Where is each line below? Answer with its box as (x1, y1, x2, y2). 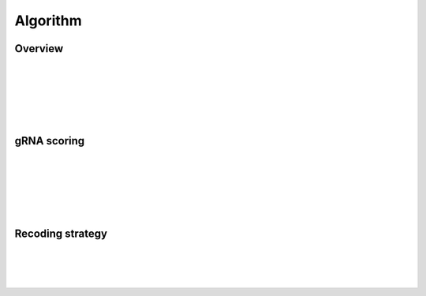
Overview (14, 42, 64, 55)
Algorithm (14, 12, 82, 29)
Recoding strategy (14, 227, 108, 240)
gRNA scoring (14, 134, 85, 148)
